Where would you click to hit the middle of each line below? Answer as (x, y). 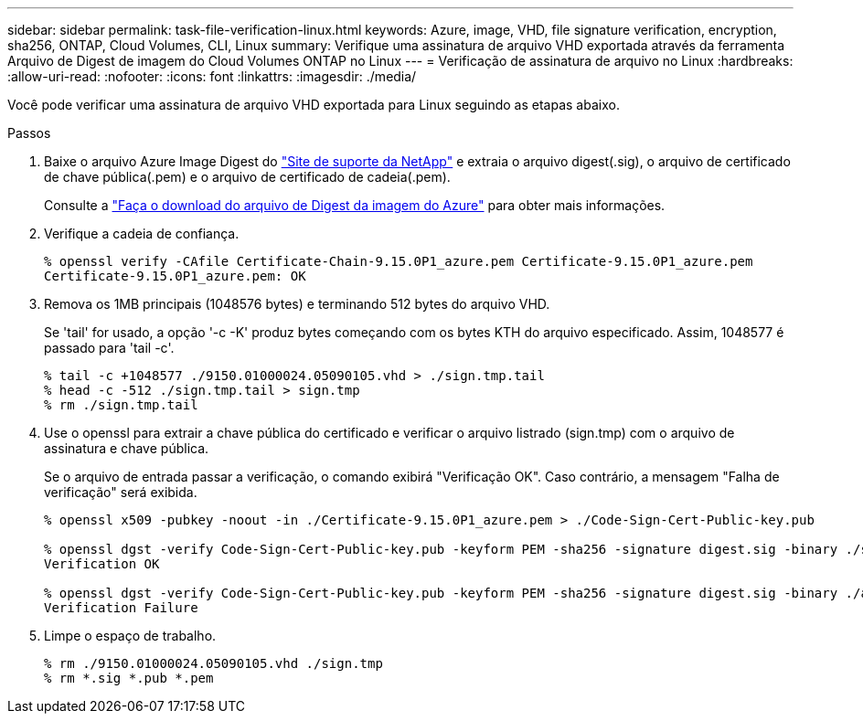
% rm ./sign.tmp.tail (121, 405)
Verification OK (102, 564)
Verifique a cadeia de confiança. (142, 233)
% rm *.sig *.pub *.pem (129, 678)
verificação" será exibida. (121, 492)
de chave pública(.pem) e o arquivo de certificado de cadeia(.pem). (247, 177)
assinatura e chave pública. (127, 448)
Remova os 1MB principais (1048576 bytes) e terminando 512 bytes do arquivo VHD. (297, 304)
